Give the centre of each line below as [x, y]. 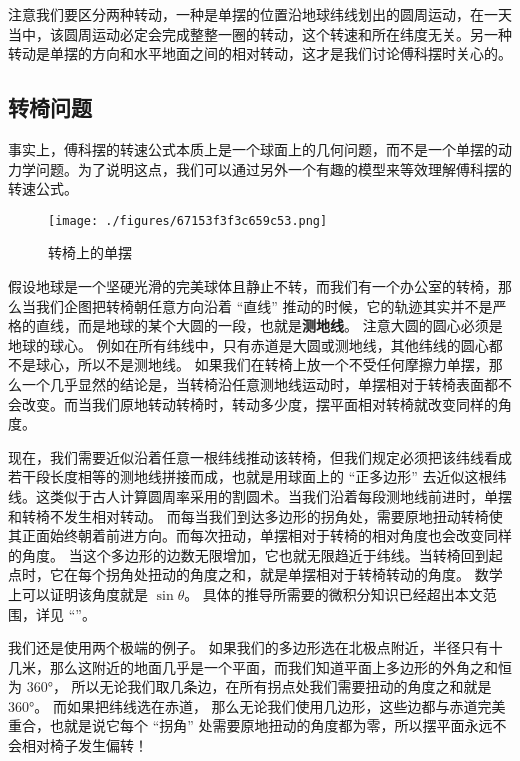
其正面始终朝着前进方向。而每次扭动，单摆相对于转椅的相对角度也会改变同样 [260, 535]
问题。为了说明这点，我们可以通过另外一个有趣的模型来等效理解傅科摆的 [273, 168]
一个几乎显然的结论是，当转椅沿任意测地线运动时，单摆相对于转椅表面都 [259, 383]
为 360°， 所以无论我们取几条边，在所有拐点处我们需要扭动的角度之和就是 [250, 686]
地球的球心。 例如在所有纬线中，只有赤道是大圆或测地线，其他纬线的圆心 [248, 344]
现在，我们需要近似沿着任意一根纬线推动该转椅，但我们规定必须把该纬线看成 [260, 456]
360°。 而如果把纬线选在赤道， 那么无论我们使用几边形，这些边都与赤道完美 [257, 705]
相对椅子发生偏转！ [84, 745]
